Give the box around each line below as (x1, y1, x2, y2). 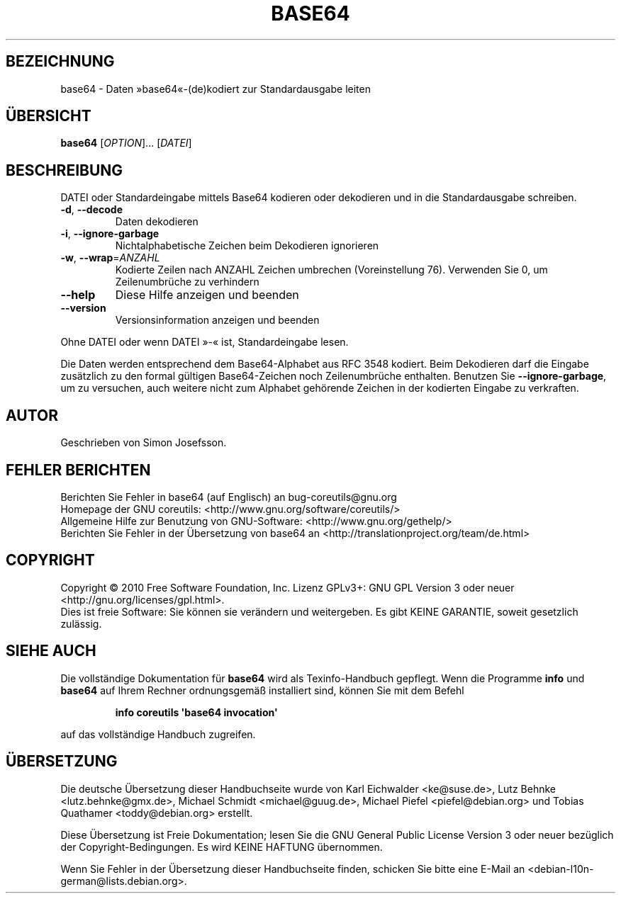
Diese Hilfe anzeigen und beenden (115, 288, 299, 303)
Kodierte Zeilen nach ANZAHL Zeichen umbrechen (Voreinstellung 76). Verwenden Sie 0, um (115, 264, 548, 276)
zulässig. (60, 617, 102, 630)
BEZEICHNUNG (6, 52, 115, 71)
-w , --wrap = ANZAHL (60, 251, 160, 264)
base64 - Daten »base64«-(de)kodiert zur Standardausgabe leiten (60, 82, 371, 95)
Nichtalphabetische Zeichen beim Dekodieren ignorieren (115, 239, 379, 252)
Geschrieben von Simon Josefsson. (60, 436, 227, 449)
